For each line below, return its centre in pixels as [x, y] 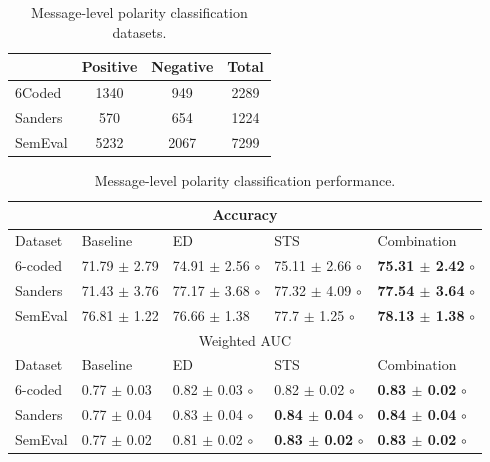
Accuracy [245, 214]
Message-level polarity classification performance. [245, 179]
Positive [109, 66]
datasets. [139, 31]
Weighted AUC [245, 339]
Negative [182, 66]
